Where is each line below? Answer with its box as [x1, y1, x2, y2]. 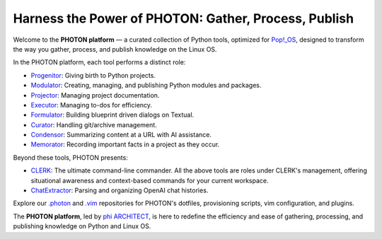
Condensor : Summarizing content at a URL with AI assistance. [30, 131, 212, 139]
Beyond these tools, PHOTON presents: [13, 153, 129, 162]
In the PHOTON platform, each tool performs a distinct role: [13, 58, 186, 66]
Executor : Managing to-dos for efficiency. [30, 100, 152, 109]
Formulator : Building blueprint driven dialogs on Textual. [30, 110, 195, 119]
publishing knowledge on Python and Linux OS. [13, 222, 151, 231]
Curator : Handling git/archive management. [30, 120, 157, 129]
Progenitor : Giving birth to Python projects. [30, 71, 156, 79]
